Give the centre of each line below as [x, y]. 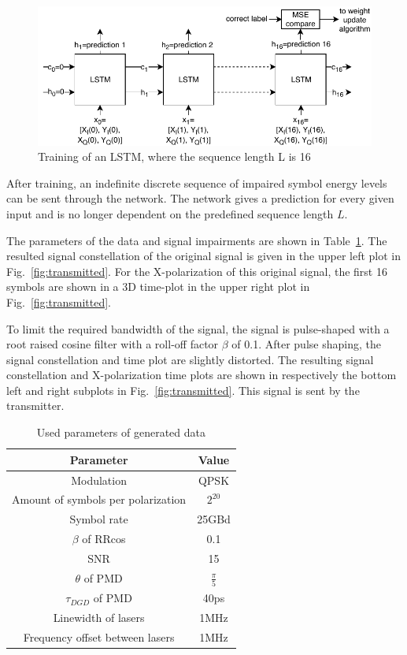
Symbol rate [99, 519]
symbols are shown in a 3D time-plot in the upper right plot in [158, 287]
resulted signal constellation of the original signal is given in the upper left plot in [204, 256]
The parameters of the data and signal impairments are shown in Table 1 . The [197, 240]
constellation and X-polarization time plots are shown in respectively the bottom [202, 375]
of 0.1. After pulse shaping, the [306, 344]
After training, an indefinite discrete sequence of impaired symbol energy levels [197, 182]
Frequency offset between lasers [99, 636]
